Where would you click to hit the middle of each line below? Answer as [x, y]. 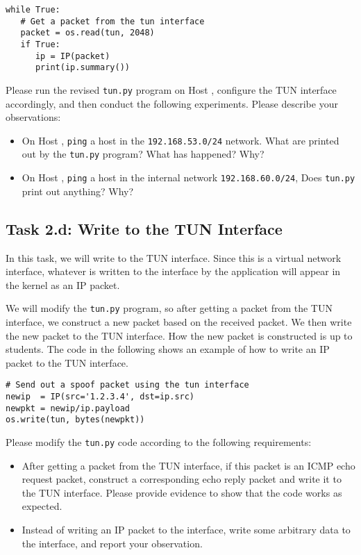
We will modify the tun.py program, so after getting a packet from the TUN [169, 308]
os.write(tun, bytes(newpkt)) [75, 420]
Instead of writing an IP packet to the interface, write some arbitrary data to [186, 530]
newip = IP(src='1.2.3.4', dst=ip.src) [100, 397]
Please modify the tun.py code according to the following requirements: [159, 441]
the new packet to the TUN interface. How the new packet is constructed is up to [179, 335]
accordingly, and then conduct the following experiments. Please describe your [172, 103]
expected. [42, 506]
